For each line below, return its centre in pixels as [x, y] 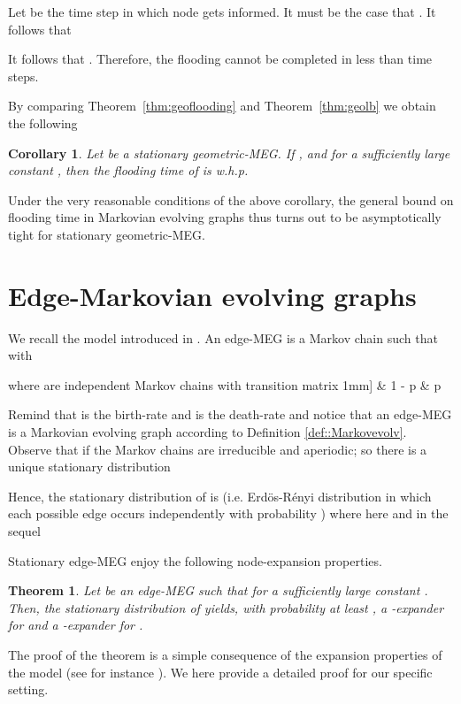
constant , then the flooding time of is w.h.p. [128, 170]
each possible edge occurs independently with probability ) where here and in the [228, 513]
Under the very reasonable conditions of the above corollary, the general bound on [231, 199]
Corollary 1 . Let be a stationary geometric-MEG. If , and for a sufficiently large [229, 153]
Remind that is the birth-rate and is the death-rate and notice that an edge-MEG [230, 414]
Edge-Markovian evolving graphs [212, 295]
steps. [23, 76]
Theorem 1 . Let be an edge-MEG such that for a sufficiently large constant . [218, 590]
